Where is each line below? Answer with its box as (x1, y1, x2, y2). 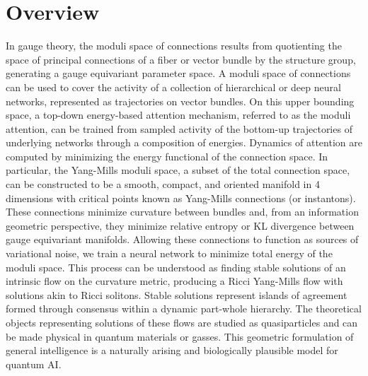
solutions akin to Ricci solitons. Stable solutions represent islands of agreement (6, 287, 347, 302)
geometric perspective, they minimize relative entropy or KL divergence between (6, 218, 355, 233)
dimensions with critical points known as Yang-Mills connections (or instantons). (6, 190, 356, 205)
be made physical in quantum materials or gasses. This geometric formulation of (6, 329, 354, 343)
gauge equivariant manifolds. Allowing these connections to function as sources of (6, 232, 359, 247)
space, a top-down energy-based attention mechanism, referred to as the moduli (6, 107, 351, 122)
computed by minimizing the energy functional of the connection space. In (6, 148, 328, 163)
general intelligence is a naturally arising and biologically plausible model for (6, 343, 338, 358)
